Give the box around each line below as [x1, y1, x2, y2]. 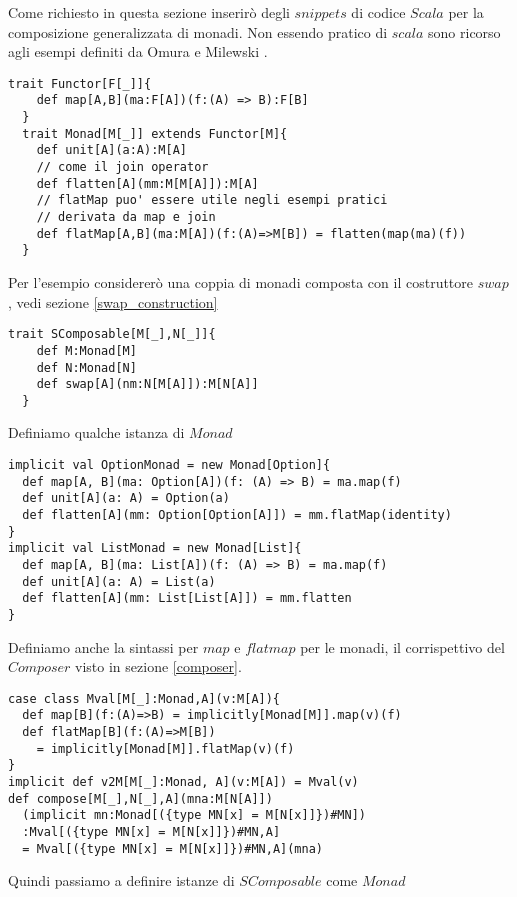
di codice [351, 2, 406, 22]
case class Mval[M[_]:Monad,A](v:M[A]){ [8, 691, 281, 706]
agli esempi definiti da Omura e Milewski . [8, 41, 268, 62]
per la [448, 2, 484, 22]
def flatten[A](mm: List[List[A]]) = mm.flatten [22, 591, 352, 606]
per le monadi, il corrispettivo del [300, 636, 505, 657]
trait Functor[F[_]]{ [8, 76, 152, 91]
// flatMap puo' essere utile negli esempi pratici [36, 193, 388, 208]
